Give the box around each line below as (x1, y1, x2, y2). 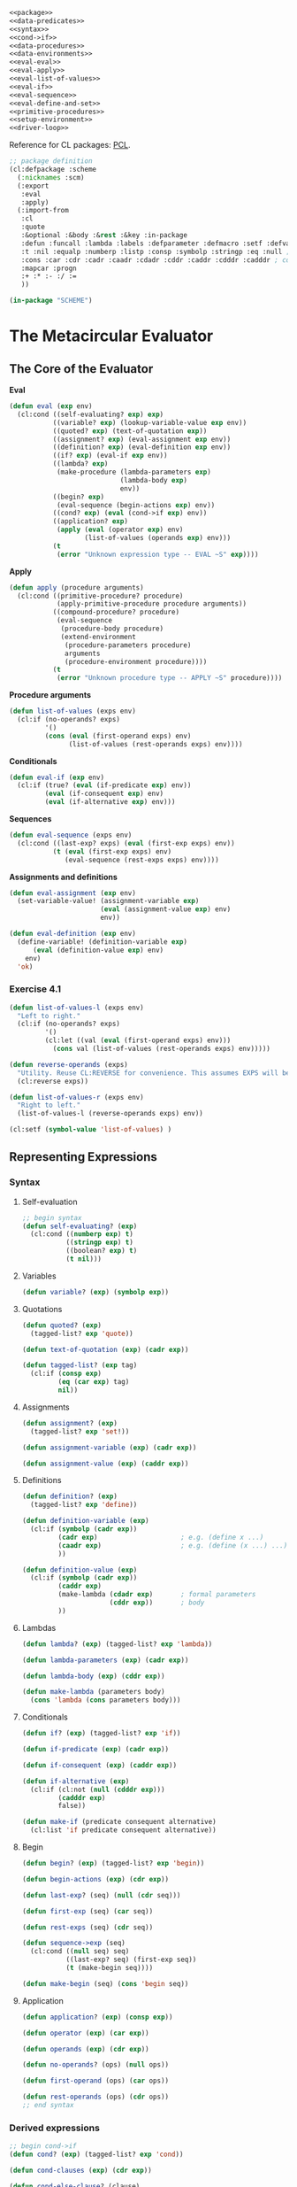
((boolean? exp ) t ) (65, 1247, 138, 1256)
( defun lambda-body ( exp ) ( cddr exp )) (21, 1672, 165, 1681)
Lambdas (21, 1622, 57, 1633)
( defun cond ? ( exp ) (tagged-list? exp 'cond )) (9, 2150, 184, 2160)
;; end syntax (21, 2101, 74, 2110)
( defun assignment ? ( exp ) (21, 1418, 118, 1427)
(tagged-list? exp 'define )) (30, 1501, 138, 1510)
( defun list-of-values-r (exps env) (9, 1093, 144, 1101)
